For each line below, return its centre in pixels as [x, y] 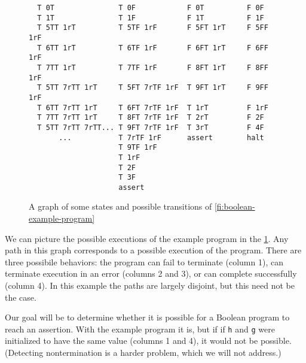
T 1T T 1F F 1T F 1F [151, 18]
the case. [21, 297]
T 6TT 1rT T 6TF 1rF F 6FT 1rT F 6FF [153, 48]
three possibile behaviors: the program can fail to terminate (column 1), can [144, 261]
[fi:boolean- [235, 206]
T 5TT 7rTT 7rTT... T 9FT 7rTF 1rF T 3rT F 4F [151, 127]
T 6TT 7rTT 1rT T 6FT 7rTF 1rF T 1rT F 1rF [153, 108]
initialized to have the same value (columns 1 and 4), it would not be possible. [148, 341]
